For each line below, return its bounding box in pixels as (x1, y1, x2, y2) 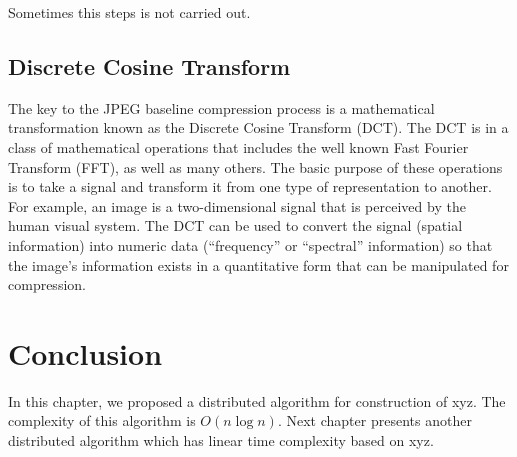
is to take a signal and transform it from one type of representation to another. (8, 176, 492, 197)
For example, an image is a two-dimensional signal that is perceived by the (8, 195, 466, 216)
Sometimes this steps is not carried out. (8, 2, 251, 22)
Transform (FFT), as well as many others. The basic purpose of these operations (8, 156, 503, 177)
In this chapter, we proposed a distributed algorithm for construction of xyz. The (8, 390, 506, 411)
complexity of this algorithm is (8, 410, 196, 431)
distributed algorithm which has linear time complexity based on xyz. (8, 430, 434, 451)
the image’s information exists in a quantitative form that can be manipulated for (8, 254, 509, 275)
